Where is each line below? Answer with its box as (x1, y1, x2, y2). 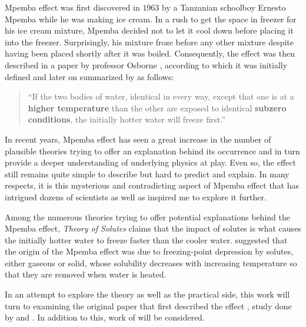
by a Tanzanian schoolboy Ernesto (162, 1, 286, 13)
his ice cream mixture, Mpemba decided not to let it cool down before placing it (5, 24, 294, 37)
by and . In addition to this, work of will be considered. (5, 311, 205, 323)
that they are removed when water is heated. (5, 268, 167, 280)
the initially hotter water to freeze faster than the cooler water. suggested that (5, 233, 288, 246)
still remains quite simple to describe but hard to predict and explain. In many (5, 167, 290, 180)
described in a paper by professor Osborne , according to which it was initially (5, 58, 288, 71)
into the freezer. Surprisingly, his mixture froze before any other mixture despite (5, 35, 294, 48)
